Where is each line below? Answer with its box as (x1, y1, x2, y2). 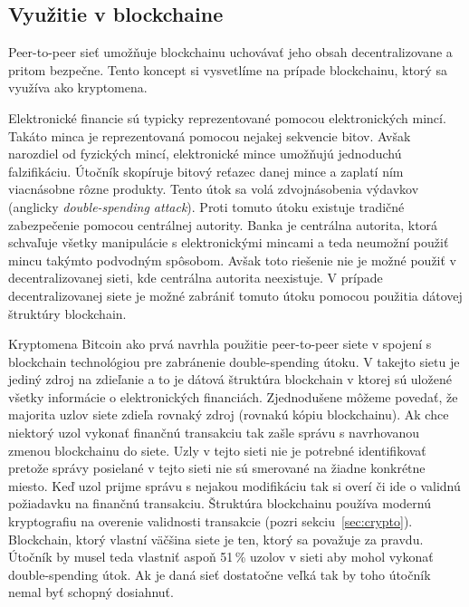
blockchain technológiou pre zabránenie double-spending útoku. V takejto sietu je (8, 352, 460, 371)
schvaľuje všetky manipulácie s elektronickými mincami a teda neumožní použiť (8, 233, 449, 252)
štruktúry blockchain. (8, 303, 127, 323)
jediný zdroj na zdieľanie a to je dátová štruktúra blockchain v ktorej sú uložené (8, 370, 452, 389)
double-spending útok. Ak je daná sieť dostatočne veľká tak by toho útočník (8, 564, 431, 583)
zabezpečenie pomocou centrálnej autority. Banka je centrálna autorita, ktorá (8, 215, 438, 234)
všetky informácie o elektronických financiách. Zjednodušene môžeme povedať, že (8, 387, 458, 406)
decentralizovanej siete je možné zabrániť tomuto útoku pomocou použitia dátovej (8, 285, 463, 304)
